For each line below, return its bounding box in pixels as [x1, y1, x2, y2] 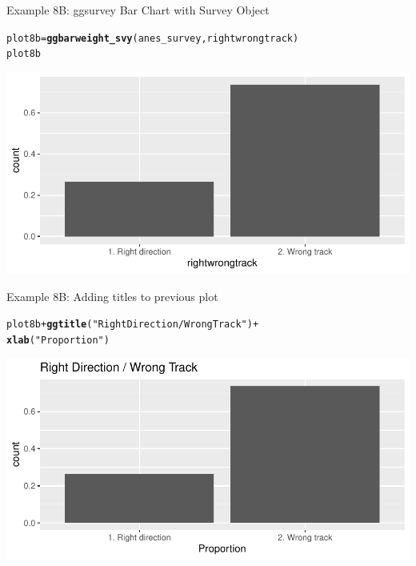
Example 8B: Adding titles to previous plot [6, 287, 218, 304]
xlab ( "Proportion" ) [6, 334, 110, 346]
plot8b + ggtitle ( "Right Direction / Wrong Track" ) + [6, 319, 259, 331]
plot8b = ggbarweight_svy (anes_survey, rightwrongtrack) [6, 32, 299, 44]
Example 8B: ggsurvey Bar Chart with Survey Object [6, 2, 270, 18]
